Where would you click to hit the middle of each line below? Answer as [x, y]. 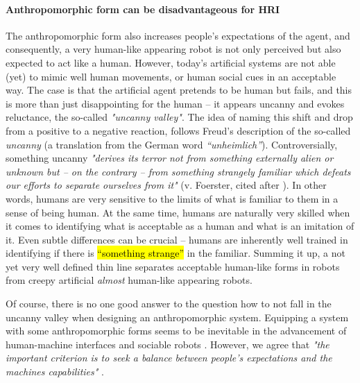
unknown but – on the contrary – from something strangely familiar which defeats [178, 171]
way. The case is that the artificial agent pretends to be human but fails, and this [179, 90]
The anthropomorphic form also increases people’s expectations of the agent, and [178, 35]
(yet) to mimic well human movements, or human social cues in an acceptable [171, 76]
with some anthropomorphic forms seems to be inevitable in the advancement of [176, 331]
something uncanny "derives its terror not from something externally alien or [170, 158]
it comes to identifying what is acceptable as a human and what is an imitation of [180, 226]
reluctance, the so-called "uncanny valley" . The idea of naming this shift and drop [179, 117]
